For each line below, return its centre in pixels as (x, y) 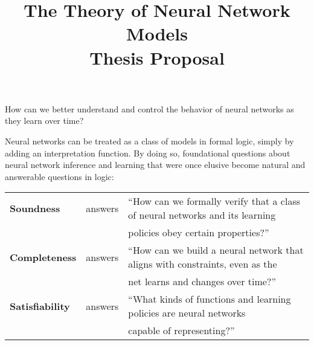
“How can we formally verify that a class (214, 201)
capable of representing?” (181, 330)
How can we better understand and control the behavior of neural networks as (149, 108)
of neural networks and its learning (202, 215)
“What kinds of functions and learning (210, 299)
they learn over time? (44, 121)
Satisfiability (40, 306)
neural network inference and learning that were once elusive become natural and (155, 165)
